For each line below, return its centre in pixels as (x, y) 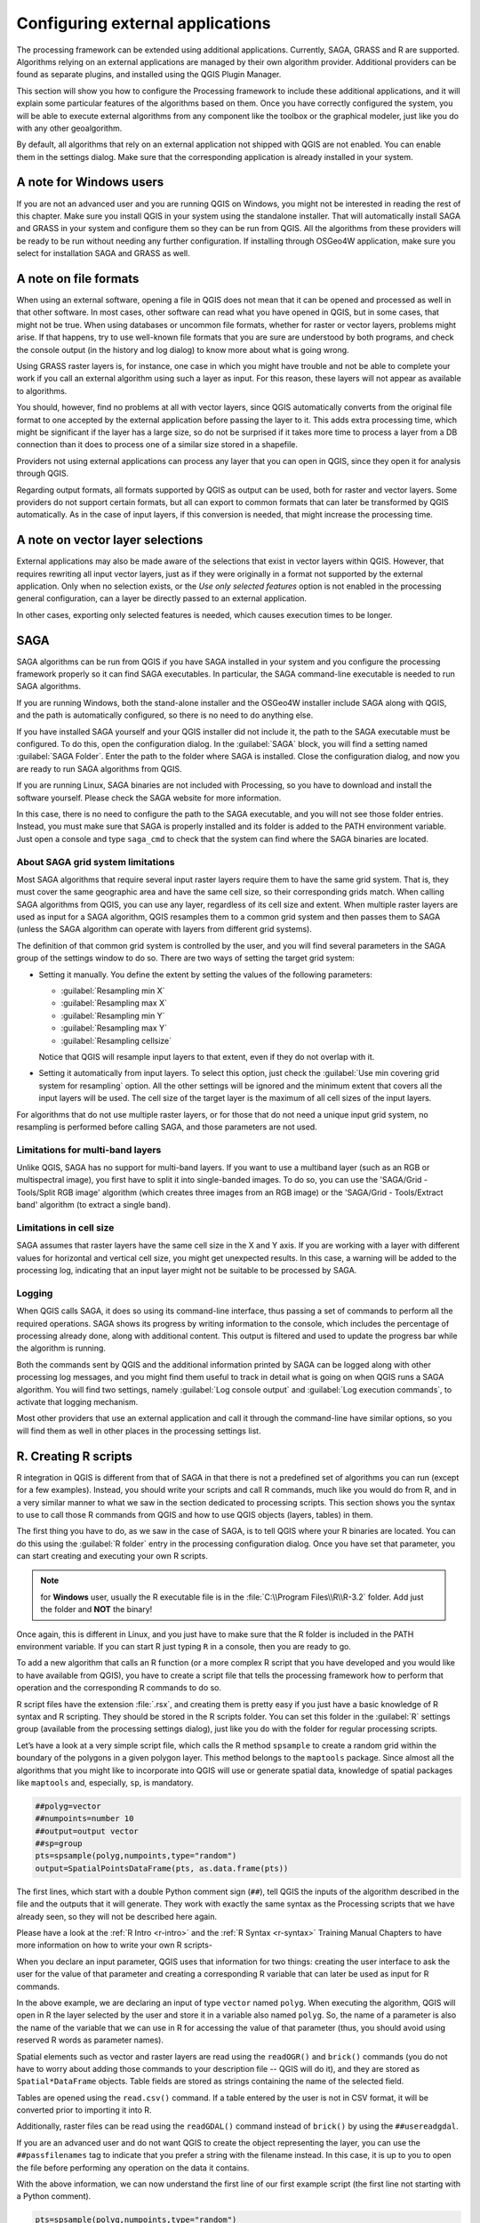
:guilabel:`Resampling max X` (114, 1003)
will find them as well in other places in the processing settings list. (139, 1431)
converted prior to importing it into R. (84, 2110)
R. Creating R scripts (75, 1456)
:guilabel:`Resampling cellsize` (116, 1040)
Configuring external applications (144, 23)
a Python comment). (54, 2196)
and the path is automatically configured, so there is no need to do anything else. (165, 715)
